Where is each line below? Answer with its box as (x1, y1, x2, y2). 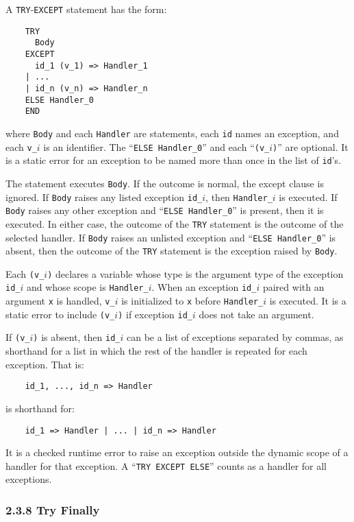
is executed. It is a (269, 294, 346, 308)
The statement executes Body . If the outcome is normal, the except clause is (5, 176, 324, 190)
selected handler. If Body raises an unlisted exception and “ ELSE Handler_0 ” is (5, 230, 336, 244)
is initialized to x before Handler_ (121, 294, 264, 308)
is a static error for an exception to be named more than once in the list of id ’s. (5, 153, 342, 167)
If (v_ (5, 330, 30, 344)
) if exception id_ (118, 307, 192, 321)
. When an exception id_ (151, 280, 257, 294)
